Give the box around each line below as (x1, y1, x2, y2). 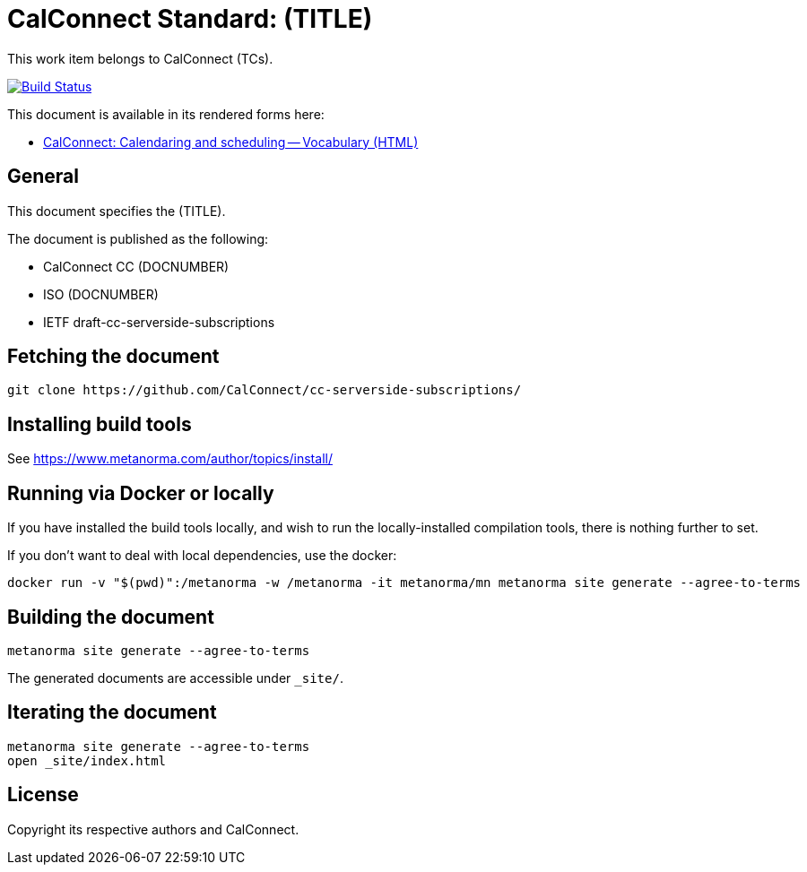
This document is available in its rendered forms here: (7, 106, 325, 122)
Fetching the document (7, 345, 220, 368)
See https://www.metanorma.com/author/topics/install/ (7, 451, 333, 467)
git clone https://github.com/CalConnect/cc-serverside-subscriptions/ (7, 383, 522, 398)
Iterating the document (7, 701, 217, 724)
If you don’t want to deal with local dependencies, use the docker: (7, 548, 397, 564)
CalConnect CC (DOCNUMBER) (43, 258, 230, 274)
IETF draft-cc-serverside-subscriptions (43, 314, 275, 330)
